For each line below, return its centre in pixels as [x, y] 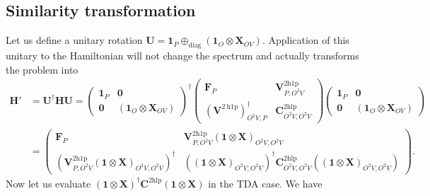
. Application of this [306, 40]
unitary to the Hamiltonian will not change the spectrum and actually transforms [182, 55]
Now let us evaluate [48, 183]
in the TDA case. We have [265, 183]
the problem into [42, 69]
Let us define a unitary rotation [74, 40]
